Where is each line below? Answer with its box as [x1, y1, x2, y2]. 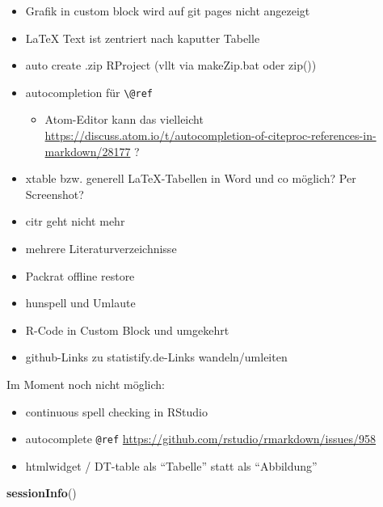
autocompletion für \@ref [25, 83, 153, 100]
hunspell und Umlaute [25, 294, 136, 311]
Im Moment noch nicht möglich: [6, 375, 165, 392]
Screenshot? [25, 185, 84, 202]
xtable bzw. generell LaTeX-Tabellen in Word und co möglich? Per [25, 170, 356, 187]
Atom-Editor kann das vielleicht [44, 111, 204, 128]
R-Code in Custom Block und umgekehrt [25, 321, 229, 338]
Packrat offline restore [25, 267, 135, 284]
